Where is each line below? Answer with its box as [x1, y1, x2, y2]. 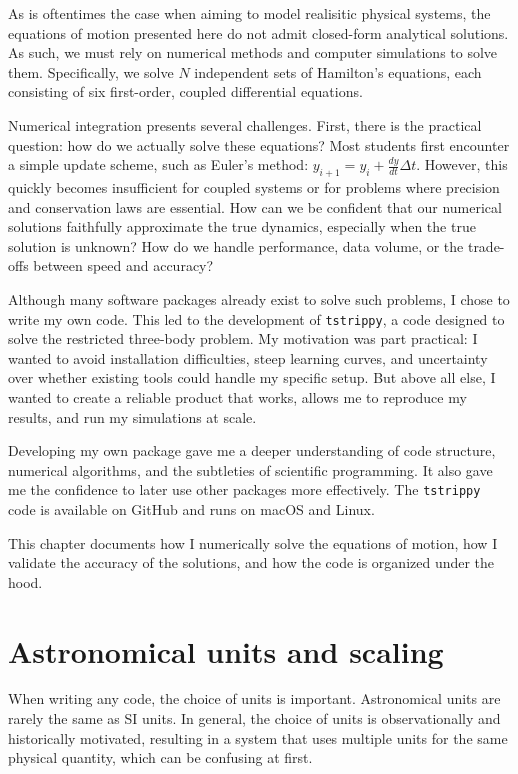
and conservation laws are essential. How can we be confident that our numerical [8, 196, 502, 217]
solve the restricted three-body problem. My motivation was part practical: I [8, 328, 478, 349]
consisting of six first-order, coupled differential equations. [8, 81, 363, 102]
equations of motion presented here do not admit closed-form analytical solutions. [8, 22, 509, 43]
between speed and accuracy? [33, 255, 214, 276]
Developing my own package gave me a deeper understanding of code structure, [8, 440, 496, 461]
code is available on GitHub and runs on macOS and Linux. [8, 498, 375, 519]
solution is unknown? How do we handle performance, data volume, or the [8, 235, 464, 256]
